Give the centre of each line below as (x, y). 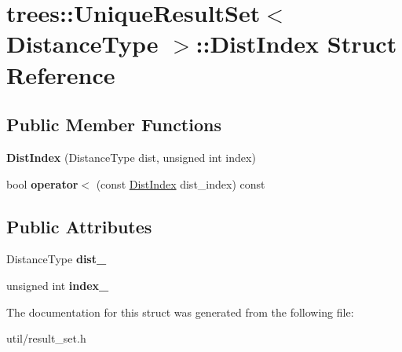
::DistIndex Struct (296, 44)
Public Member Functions (114, 125)
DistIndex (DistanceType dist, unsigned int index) (131, 157)
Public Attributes (79, 226)
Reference (61, 74)
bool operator (42, 183)
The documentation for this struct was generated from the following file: (180, 312)
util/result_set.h (46, 338)
